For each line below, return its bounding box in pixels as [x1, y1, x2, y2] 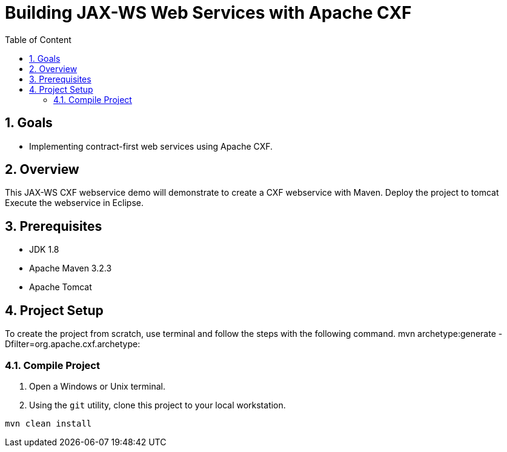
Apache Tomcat [29, 282, 92, 293]
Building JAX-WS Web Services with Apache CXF [5, 2, 412, 23]
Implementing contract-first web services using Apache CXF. [29, 141, 273, 151]
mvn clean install [5, 418, 92, 428]
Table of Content [5, 34, 71, 45]
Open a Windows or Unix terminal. [29, 381, 165, 391]
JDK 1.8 [29, 244, 59, 255]
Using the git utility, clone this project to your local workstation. [29, 399, 286, 410]
